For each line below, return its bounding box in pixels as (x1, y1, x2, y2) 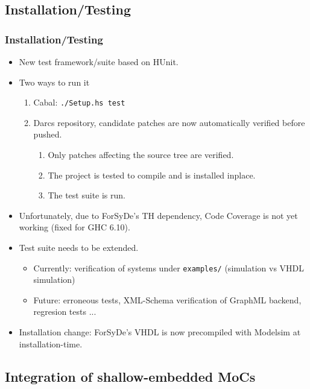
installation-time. (19, 337, 83, 350)
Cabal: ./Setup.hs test (33, 96, 125, 109)
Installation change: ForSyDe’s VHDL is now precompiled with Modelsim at (19, 326, 301, 338)
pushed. (33, 128, 62, 141)
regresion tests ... (33, 305, 96, 318)
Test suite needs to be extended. (19, 241, 139, 253)
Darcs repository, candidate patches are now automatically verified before (33, 116, 305, 128)
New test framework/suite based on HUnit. (19, 55, 179, 68)
